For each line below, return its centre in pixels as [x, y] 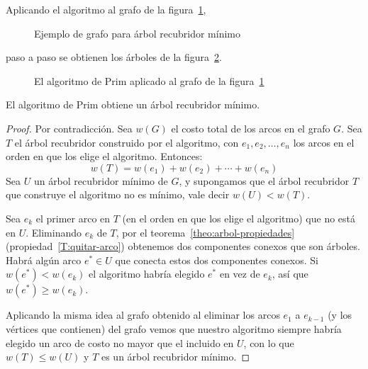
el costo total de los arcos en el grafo [251, 128]
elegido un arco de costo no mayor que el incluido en [120, 342]
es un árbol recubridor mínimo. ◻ [175, 357]
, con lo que [269, 342]
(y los [340, 315]
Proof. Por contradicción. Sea [69, 128]
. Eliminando [54, 232]
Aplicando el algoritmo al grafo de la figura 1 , [106, 9]
